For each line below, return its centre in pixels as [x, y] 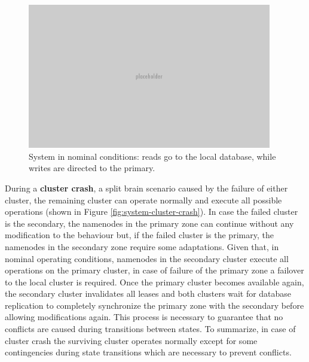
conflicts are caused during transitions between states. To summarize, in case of [150, 329]
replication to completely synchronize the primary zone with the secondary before [154, 305]
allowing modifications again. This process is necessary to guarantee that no [144, 317]
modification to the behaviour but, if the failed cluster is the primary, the [139, 235]
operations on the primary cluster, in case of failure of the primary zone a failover [154, 270]
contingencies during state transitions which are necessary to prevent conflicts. [148, 352]
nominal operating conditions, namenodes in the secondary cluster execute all [147, 258]
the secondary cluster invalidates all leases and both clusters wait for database [148, 293]
